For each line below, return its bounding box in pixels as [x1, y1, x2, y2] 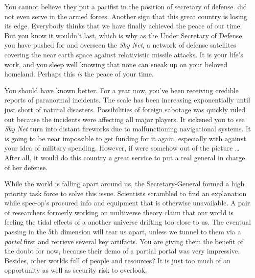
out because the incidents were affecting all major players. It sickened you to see [4, 114, 245, 124]
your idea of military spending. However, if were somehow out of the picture [4, 143, 233, 153]
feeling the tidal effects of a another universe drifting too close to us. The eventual [4, 217, 251, 227]
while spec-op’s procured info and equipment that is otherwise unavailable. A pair [4, 198, 250, 208]
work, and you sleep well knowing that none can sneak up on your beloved [4, 59, 228, 69]
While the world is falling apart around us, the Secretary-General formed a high [4, 178, 245, 189]
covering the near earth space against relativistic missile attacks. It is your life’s [4, 49, 243, 59]
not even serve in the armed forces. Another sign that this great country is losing [4, 11, 248, 21]
